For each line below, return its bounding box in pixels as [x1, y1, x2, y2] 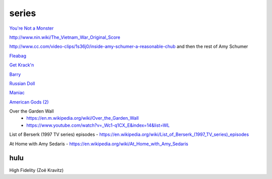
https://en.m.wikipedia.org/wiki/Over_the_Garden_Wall [26, 115, 139, 121]
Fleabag [9, 53, 26, 59]
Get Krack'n [9, 62, 34, 68]
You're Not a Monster [9, 25, 54, 31]
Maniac [9, 89, 25, 96]
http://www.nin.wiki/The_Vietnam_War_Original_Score [9, 34, 120, 40]
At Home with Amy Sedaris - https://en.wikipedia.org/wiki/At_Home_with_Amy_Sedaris [9, 141, 188, 147]
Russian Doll [9, 80, 35, 86]
